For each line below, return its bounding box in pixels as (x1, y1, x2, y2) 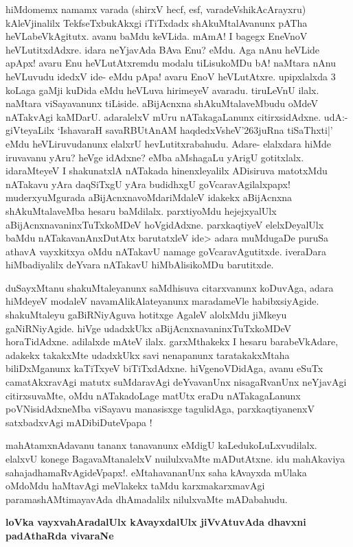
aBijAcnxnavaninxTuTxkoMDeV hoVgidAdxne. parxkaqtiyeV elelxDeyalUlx (5, 217, 324, 231)
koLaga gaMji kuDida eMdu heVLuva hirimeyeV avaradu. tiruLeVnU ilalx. (5, 82, 319, 97)
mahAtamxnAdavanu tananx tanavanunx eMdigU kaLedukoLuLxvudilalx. (5, 438, 317, 452)
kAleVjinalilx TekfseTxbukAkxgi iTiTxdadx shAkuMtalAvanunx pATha (5, 15, 308, 30)
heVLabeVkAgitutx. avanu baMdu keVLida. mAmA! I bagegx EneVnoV (5, 29, 308, 43)
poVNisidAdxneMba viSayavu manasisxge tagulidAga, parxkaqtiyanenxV (5, 401, 315, 416)
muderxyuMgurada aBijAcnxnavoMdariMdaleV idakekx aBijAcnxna (5, 190, 293, 205)
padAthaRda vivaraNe (5, 528, 114, 542)
